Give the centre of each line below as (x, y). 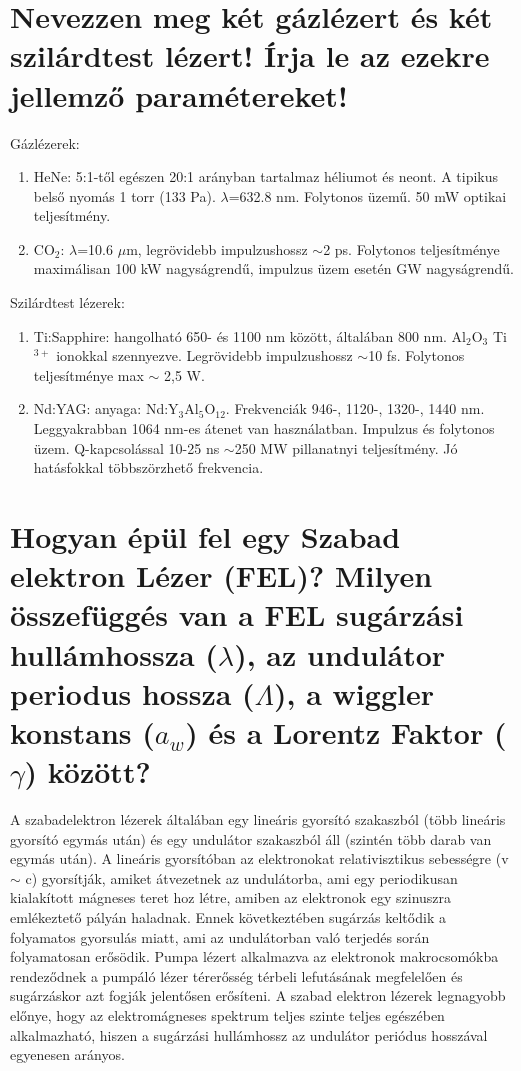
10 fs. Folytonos (416, 355)
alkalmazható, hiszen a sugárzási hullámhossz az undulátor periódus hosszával (249, 1034)
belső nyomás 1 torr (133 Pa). (124, 195)
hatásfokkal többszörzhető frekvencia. (148, 467)
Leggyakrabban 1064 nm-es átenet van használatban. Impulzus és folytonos (264, 428)
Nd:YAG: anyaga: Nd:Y (106, 408)
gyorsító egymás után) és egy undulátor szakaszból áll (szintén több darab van (251, 838)
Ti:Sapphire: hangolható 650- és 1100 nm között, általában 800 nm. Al (249, 335)
